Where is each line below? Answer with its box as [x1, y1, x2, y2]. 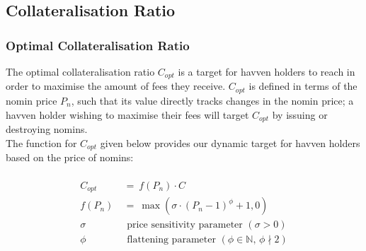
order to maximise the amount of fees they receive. [6, 78, 226, 93]
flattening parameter [127, 235, 216, 245]
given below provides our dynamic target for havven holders [100, 135, 360, 150]
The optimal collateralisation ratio [6, 64, 155, 78]
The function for [6, 135, 77, 150]
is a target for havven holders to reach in [178, 64, 355, 78]
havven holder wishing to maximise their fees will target [6, 107, 249, 122]
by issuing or [272, 107, 328, 122]
